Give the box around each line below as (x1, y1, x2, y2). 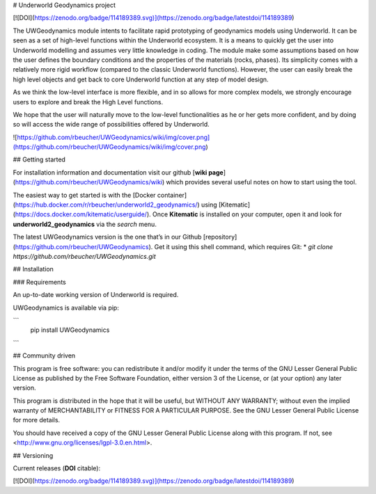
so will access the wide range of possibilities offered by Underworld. (13, 120, 210, 129)
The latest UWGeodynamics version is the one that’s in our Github (13, 233, 202, 241)
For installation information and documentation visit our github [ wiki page (13, 168, 224, 177)
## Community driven (13, 351, 76, 360)
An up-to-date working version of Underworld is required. (13, 291, 179, 299)
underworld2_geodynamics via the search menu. (13, 220, 157, 228)
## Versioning (13, 451, 54, 459)
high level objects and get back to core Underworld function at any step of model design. (13, 75, 269, 83)
